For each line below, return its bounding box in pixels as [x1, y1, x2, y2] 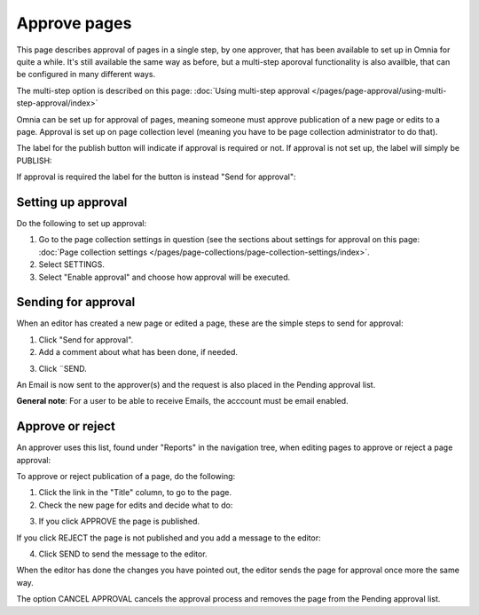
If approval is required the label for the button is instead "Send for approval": [16, 171, 296, 182]
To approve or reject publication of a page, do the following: [16, 471, 236, 482]
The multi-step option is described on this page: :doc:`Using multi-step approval [16, 85, 310, 96]
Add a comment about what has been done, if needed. [38, 347, 239, 358]
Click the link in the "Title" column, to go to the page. [38, 487, 232, 498]
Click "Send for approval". [38, 334, 134, 345]
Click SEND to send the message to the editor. [38, 548, 208, 559]
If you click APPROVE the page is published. [38, 516, 200, 527]
